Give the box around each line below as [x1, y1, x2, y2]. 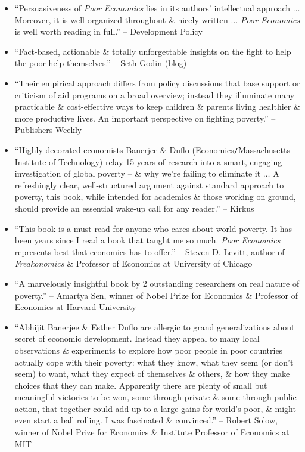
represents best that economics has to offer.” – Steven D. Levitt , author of [14, 245, 285, 258]
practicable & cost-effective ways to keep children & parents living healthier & [14, 100, 300, 113]
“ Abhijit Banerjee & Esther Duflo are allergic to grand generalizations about [14, 320, 295, 333]
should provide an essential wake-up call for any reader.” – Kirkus [14, 202, 254, 214]
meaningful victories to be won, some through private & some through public [14, 391, 297, 403]
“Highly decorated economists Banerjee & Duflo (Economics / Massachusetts [14, 143, 290, 156]
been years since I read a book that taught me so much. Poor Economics [14, 234, 281, 246]
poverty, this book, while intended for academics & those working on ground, [14, 190, 296, 203]
